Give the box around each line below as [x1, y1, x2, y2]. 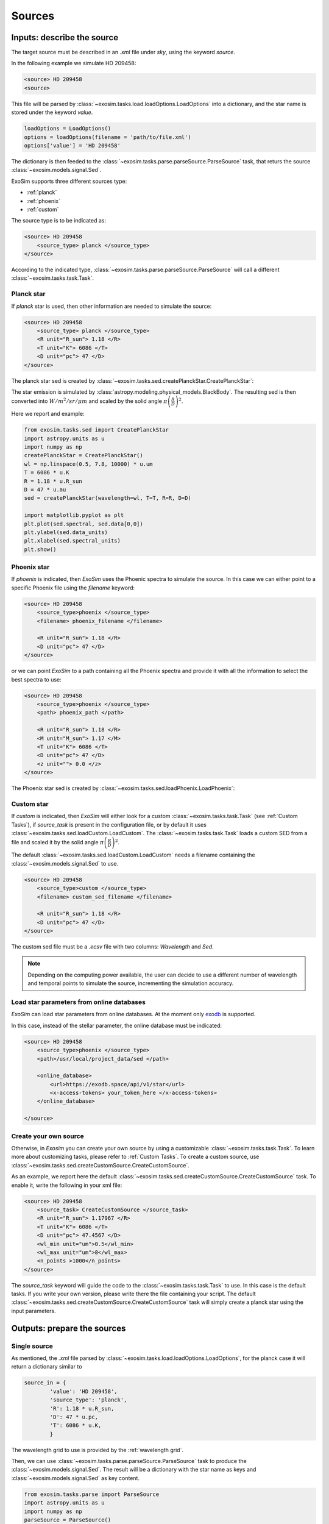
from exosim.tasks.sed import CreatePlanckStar [24, 427, 169, 433]
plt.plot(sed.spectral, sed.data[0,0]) [24, 520, 143, 527]
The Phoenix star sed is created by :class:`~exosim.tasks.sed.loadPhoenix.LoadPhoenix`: [11, 785, 235, 792]
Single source [11, 1342, 53, 1350]
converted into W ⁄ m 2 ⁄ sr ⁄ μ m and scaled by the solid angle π [11, 397, 168, 405]
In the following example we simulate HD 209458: [11, 60, 136, 67]
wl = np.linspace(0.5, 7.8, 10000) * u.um [24, 460, 153, 468]
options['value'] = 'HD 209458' [24, 142, 121, 149]
